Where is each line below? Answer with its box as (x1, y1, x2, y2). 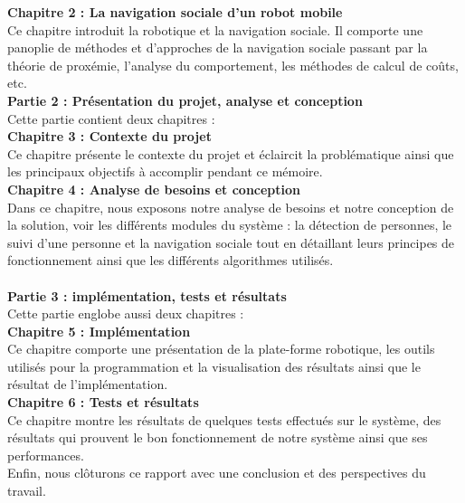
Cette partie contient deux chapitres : (7, 109, 215, 128)
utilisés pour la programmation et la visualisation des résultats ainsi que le (7, 356, 421, 375)
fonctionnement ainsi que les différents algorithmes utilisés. (7, 251, 334, 270)
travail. (7, 481, 46, 500)
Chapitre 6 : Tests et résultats (7, 393, 199, 412)
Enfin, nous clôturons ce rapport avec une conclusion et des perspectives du (7, 463, 426, 482)
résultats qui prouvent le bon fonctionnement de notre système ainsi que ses (7, 428, 428, 447)
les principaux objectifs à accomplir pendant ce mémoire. (7, 162, 323, 181)
